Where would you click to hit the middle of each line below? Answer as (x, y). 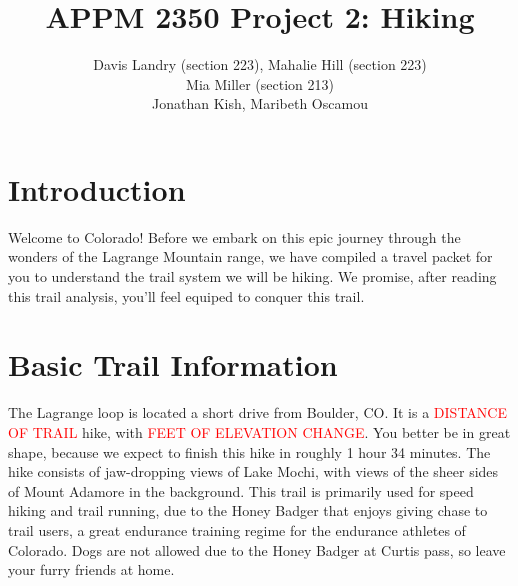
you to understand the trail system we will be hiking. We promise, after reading (252, 276)
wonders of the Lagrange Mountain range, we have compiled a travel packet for (250, 256)
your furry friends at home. (91, 569)
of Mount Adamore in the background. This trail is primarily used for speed (241, 490)
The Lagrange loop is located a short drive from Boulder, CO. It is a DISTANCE (257, 412)
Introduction (97, 188)
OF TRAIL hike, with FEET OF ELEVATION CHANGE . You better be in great (259, 431)
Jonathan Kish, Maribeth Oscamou (260, 103)
